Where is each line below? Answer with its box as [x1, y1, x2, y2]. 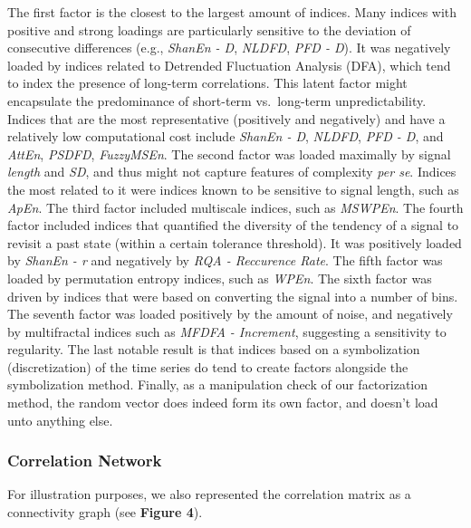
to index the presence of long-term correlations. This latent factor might [7, 73, 408, 92]
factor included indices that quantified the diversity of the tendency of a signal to [7, 216, 459, 235]
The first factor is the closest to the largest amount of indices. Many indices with [7, 3, 457, 21]
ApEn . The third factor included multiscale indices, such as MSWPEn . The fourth [7, 197, 464, 216]
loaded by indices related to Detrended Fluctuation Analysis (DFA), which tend [7, 55, 451, 74]
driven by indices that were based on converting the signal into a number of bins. [7, 286, 458, 305]
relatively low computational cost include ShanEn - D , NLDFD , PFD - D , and [7, 127, 444, 146]
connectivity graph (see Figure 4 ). [7, 503, 203, 522]
